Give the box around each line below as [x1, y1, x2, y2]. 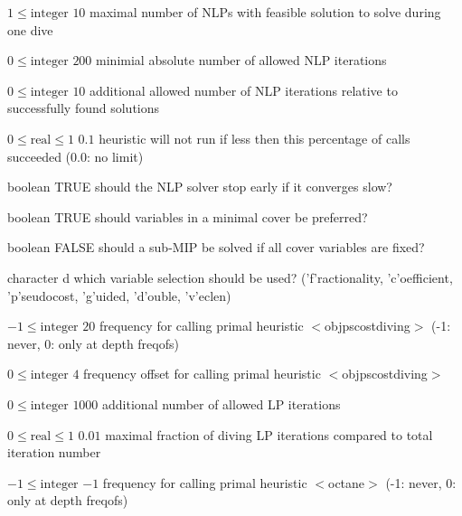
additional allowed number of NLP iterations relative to [90, 80, 398, 99]
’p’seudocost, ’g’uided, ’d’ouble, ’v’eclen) [7, 286, 231, 305]
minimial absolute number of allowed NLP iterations [96, 51, 387, 70]
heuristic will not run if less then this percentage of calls [99, 128, 410, 147]
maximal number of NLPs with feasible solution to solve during [90, 3, 441, 21]
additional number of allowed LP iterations [102, 394, 341, 413]
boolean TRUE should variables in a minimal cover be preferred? [7, 207, 368, 226]
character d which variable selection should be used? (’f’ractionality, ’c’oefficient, [7, 267, 453, 286]
